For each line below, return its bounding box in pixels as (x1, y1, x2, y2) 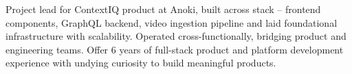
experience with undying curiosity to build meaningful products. (5, 56, 276, 70)
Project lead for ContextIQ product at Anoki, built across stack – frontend (5, 2, 321, 16)
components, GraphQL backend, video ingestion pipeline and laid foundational (5, 15, 338, 29)
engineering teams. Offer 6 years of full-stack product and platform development (5, 42, 344, 56)
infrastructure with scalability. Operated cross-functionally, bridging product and (5, 29, 346, 43)
